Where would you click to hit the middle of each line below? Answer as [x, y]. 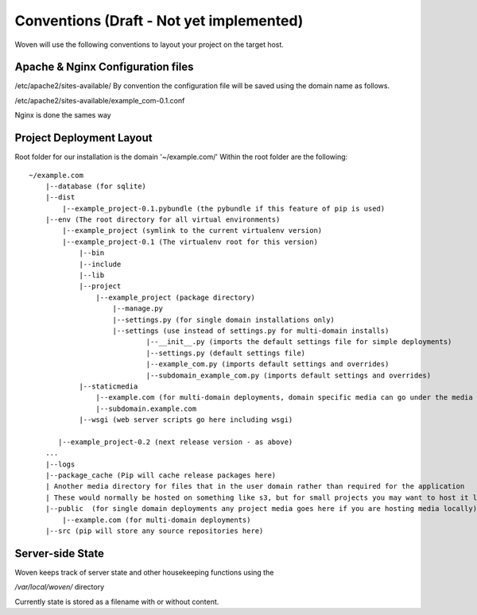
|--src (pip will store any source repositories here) [154, 531]
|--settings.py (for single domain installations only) [224, 319]
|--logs [60, 464]
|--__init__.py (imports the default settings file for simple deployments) [299, 342]
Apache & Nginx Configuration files [104, 67]
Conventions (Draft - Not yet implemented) [159, 21]
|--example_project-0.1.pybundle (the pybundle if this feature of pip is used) [224, 208]
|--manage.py [138, 309]
